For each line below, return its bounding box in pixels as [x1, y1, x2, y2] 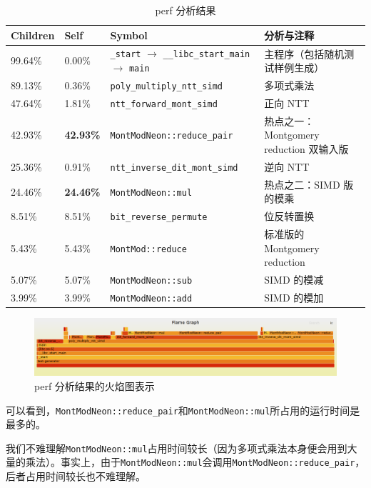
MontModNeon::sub [110, 276, 193, 287]
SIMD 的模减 [264, 272, 324, 287]
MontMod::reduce [110, 244, 187, 254]
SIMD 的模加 [264, 290, 324, 305]
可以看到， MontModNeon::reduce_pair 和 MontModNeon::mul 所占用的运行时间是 [6, 402, 360, 417]
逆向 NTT [264, 159, 310, 174]
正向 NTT [264, 95, 310, 110]
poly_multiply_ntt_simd [110, 81, 223, 91]
